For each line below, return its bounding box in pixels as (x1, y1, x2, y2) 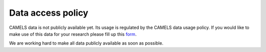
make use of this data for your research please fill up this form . (9, 31, 137, 37)
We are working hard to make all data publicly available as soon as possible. (9, 40, 164, 46)
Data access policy (9, 7, 89, 18)
